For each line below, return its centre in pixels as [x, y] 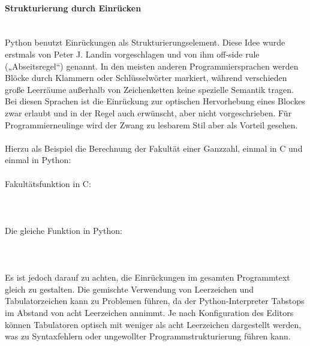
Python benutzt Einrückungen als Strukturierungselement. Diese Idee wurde [145, 42]
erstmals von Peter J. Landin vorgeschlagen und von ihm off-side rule [132, 54]
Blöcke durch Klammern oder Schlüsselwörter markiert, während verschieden [146, 78]
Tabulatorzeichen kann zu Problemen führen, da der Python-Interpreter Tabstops [155, 301]
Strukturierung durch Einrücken [73, 7]
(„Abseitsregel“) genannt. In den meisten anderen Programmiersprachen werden [152, 66]
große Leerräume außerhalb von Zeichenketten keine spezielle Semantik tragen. [149, 89]
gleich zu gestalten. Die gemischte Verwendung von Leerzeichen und [130, 289]
